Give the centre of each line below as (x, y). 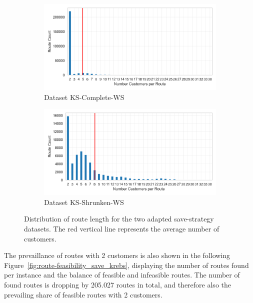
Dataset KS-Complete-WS (84, 97)
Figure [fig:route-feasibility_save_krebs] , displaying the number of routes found (126, 265)
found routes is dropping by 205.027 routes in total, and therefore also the (117, 284)
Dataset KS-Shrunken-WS (84, 202)
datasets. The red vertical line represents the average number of (122, 228)
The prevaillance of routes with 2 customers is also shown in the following (117, 255)
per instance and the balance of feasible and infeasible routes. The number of (122, 275)
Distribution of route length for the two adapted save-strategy (119, 219)
